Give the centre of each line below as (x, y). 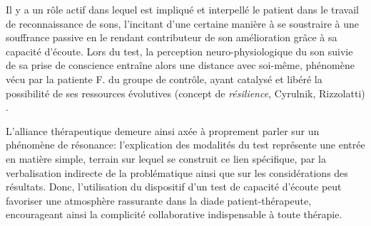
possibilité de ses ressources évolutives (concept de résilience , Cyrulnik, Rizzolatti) (185, 93)
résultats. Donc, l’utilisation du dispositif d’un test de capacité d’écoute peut (174, 187)
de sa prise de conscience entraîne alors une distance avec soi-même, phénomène (180, 65)
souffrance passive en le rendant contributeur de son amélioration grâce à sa (172, 37)
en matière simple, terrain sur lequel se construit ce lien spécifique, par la (166, 158)
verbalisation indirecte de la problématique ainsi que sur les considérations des (177, 172)
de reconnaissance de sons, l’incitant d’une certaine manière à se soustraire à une (182, 23)
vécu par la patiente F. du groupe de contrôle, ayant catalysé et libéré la (164, 79)
